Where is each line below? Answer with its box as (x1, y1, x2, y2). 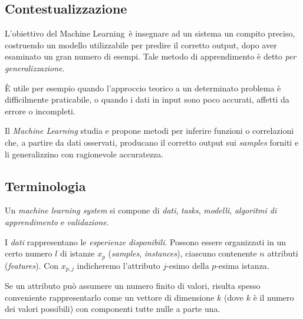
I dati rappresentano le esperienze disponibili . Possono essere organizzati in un (5, 235, 286, 248)
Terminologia (5, 176, 86, 195)
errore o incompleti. (5, 104, 75, 117)
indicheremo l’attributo (77, 259, 160, 271)
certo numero (5, 247, 52, 259)
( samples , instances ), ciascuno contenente (108, 247, 257, 259)
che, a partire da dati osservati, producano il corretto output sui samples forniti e (5, 136, 299, 148)
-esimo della (166, 259, 209, 271)
